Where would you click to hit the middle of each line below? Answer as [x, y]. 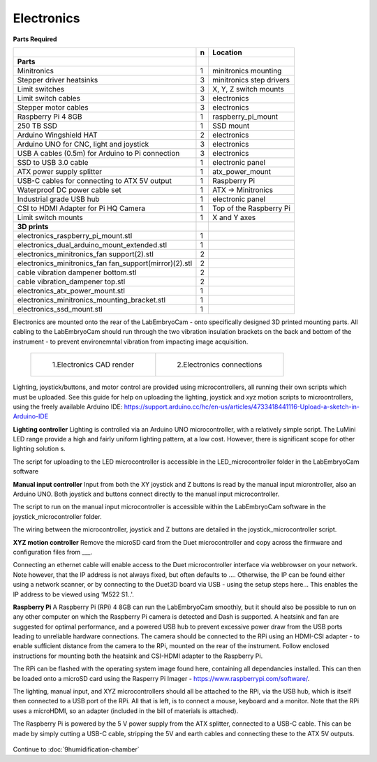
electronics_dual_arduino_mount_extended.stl [92, 244]
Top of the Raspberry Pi [252, 208]
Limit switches [41, 89]
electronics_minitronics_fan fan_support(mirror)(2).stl [105, 263]
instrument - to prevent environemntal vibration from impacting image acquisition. [131, 342]
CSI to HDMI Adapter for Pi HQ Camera [81, 208]
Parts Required [35, 39]
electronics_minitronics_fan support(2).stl [85, 254]
